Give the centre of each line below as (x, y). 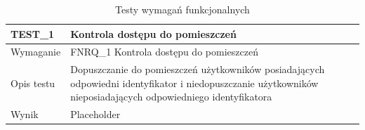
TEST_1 (33, 33)
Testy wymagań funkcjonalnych (182, 9)
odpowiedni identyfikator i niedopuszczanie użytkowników (194, 83)
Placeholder (95, 114)
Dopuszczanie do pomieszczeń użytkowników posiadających (198, 69)
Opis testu (33, 83)
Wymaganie (36, 52)
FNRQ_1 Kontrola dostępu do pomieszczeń (164, 52)
